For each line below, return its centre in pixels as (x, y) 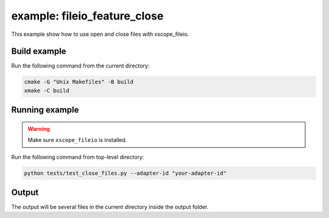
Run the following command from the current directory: (80, 66)
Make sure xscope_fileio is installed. (77, 140)
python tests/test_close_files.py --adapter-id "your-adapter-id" (125, 173)
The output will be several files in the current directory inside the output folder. (110, 207)
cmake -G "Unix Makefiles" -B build (79, 82)
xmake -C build (47, 90)
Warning (39, 128)
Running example (45, 110)
